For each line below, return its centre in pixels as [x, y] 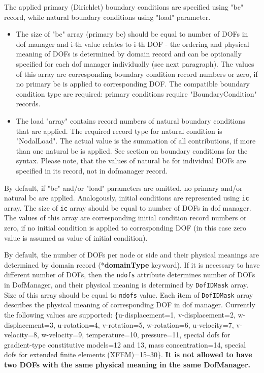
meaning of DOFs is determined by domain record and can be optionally [129, 54]
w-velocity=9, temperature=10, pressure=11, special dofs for [136, 335]
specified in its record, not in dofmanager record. [92, 170]
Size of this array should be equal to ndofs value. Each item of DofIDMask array [129, 294]
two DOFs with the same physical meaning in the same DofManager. [127, 364]
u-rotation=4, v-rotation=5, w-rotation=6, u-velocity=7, [146, 324]
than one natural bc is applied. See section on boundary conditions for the [132, 150]
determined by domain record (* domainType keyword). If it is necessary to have [132, 264]
